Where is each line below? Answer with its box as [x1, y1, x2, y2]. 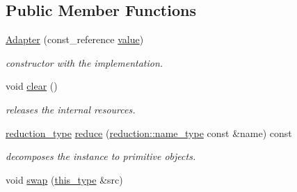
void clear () [6, 79, 58, 93]
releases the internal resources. [6, 102, 136, 116]
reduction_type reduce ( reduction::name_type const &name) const [6, 125, 292, 140]
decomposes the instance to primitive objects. [6, 149, 196, 163]
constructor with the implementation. [6, 55, 163, 70]
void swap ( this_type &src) [6, 172, 123, 186]
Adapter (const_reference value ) [6, 32, 144, 47]
